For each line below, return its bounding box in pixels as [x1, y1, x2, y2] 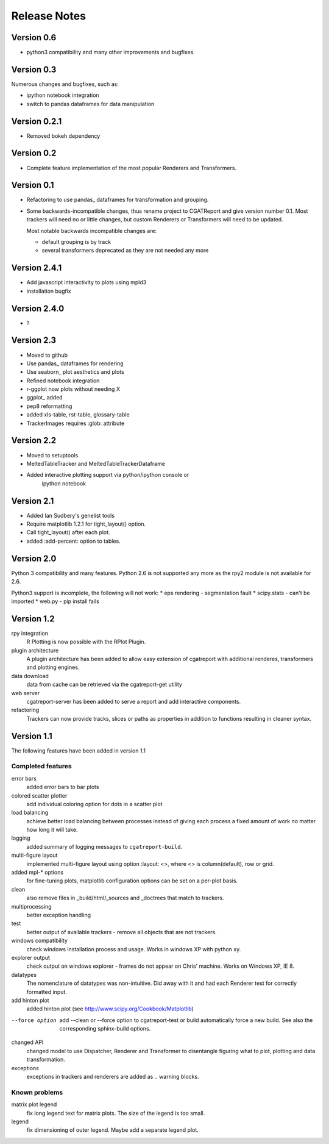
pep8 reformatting [26, 402, 73, 410]
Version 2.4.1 [11, 263, 62, 273]
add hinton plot [11, 996, 49, 1004]
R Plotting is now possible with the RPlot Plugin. [26, 638, 146, 646]
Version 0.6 [11, 32, 57, 43]
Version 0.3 [11, 64, 57, 74]
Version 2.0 [11, 553, 57, 563]
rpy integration [11, 629, 49, 637]
